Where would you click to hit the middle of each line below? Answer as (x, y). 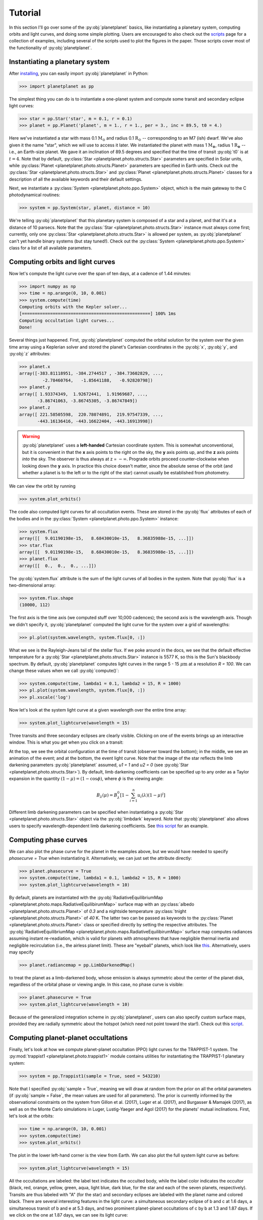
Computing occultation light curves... (67, 320)
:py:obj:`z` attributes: (30, 354)
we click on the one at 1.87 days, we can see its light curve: (68, 1215)
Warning (31, 436)
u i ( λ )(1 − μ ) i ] (151, 795)
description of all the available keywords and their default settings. (76, 179)
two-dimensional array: (32, 585)
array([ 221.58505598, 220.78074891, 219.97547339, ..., (91, 414)
